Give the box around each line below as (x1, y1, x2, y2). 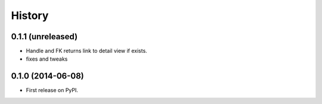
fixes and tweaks (26, 55, 68, 62)
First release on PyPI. (26, 87, 79, 94)
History (11, 9, 49, 22)
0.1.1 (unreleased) (11, 31, 78, 42)
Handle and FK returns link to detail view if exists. (26, 48, 147, 55)
